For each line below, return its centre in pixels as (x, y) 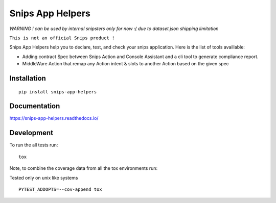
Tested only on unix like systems (44, 177)
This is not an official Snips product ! (62, 38)
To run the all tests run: (34, 145)
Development (31, 133)
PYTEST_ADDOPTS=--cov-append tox (60, 189)
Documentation (35, 106)
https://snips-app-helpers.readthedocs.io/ (54, 118)
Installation (28, 78)
